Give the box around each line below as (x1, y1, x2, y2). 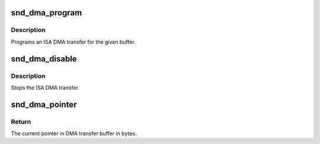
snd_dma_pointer (11, 99, 77, 109)
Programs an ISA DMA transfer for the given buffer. (11, 38, 136, 45)
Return (11, 117, 31, 126)
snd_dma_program (11, 8, 82, 18)
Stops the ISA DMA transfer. (11, 84, 80, 91)
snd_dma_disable (11, 54, 77, 64)
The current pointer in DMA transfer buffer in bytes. (11, 130, 137, 137)
